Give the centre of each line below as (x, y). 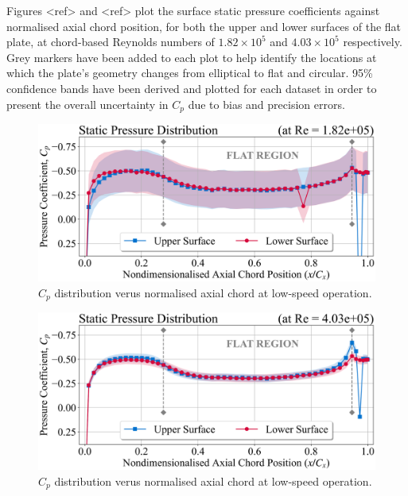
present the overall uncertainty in (87, 104)
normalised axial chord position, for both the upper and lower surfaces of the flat (204, 26)
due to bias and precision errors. (266, 104)
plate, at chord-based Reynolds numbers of (111, 42)
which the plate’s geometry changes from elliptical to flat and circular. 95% (190, 73)
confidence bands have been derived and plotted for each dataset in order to (192, 88)
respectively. (373, 42)
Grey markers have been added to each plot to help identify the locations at (192, 57)
